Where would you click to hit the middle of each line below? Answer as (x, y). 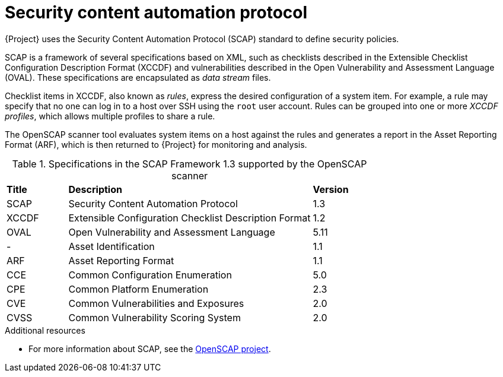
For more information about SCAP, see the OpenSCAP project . (150, 349)
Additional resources (45, 330)
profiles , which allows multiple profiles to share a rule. (110, 116)
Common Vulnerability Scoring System (155, 317)
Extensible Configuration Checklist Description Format (190, 218)
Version (331, 189)
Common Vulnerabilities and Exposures (156, 303)
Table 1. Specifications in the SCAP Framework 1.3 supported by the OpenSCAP (190, 164)
